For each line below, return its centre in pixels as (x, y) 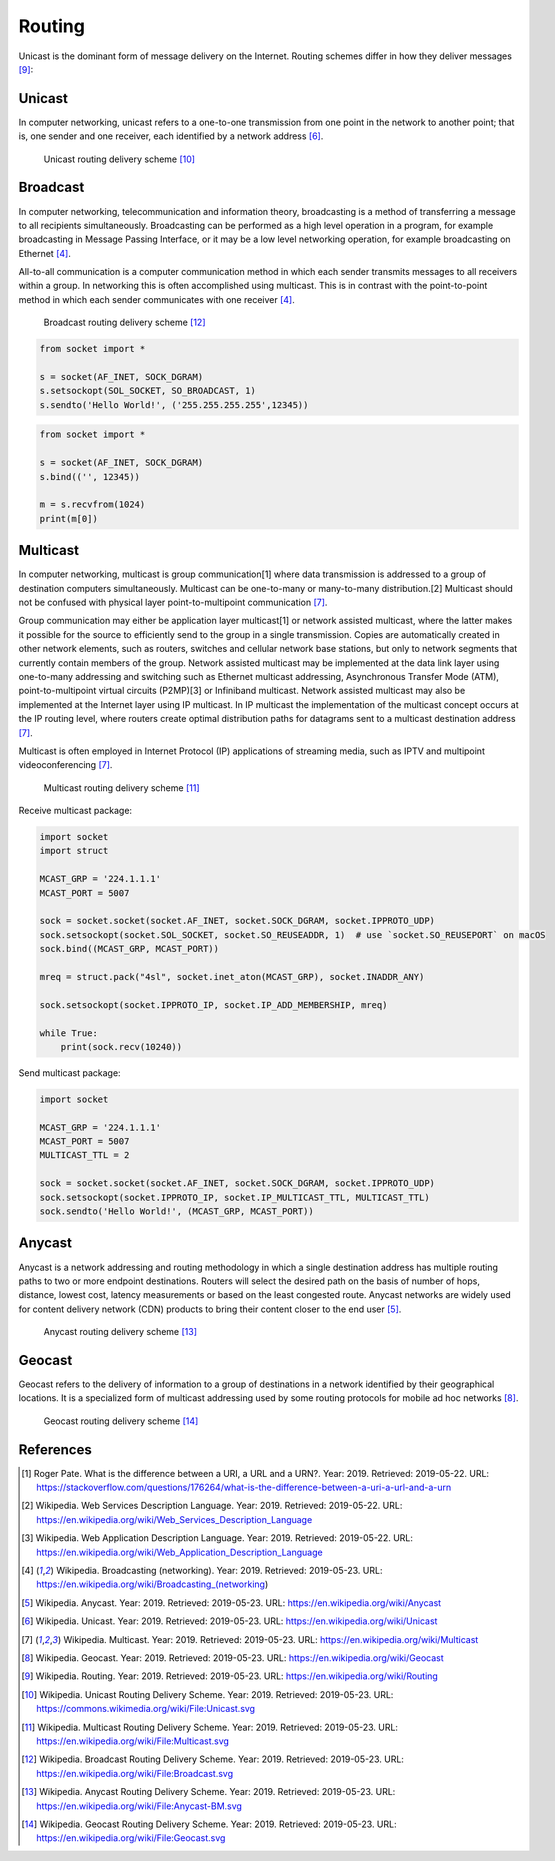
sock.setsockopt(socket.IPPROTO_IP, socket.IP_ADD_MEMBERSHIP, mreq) (213, 1004)
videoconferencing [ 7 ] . (65, 765)
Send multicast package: (69, 1072)
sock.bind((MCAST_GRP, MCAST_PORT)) (129, 949)
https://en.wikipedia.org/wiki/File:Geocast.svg (131, 1838)
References (55, 1449)
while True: (69, 1033)
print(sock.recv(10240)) (121, 1046)
